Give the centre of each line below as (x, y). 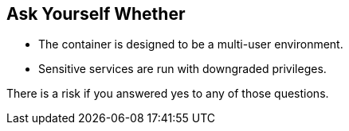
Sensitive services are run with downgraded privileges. (182, 69)
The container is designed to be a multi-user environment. (191, 44)
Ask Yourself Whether (96, 14)
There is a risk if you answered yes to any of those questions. (168, 94)
